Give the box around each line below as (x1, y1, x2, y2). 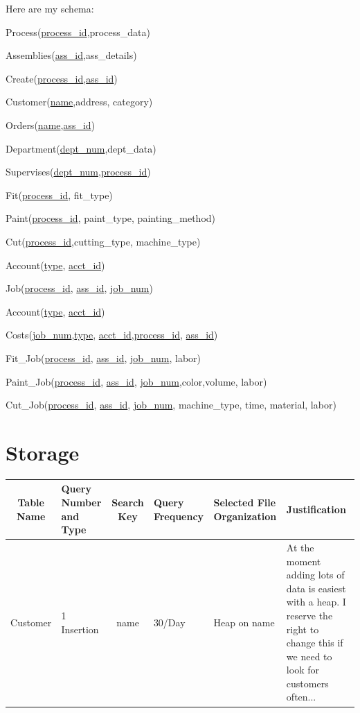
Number (61, 495, 102, 509)
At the (286, 540, 314, 554)
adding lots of (286, 567, 345, 582)
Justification (286, 501, 346, 516)
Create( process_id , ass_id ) (6, 71, 118, 85)
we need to (286, 648, 332, 663)
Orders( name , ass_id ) (6, 117, 96, 132)
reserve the (286, 608, 333, 622)
